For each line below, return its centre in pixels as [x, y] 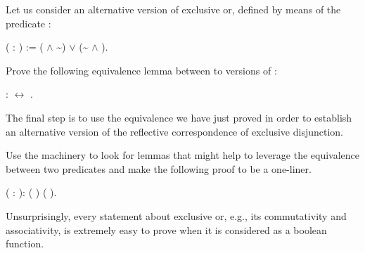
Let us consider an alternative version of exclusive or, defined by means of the [173, 9]
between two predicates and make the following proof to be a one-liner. [159, 168]
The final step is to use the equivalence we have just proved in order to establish [179, 117]
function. [25, 244]
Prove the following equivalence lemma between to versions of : [141, 70]
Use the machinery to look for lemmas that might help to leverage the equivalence [183, 155]
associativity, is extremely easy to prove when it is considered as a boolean [166, 229]
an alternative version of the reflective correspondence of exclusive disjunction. [175, 131]
